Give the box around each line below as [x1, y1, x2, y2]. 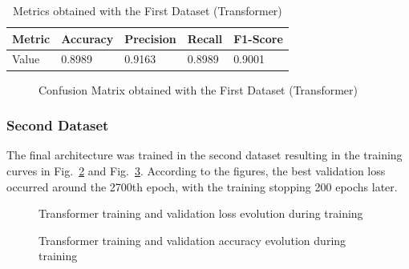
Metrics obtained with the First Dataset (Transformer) [13, 2, 282, 18]
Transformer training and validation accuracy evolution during [38, 231, 346, 248]
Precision [124, 30, 176, 46]
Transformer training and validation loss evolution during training [38, 205, 363, 222]
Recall [187, 30, 223, 46]
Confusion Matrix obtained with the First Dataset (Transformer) [38, 81, 358, 98]
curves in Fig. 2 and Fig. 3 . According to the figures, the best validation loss [6, 162, 386, 179]
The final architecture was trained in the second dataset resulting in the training [6, 147, 403, 163]
